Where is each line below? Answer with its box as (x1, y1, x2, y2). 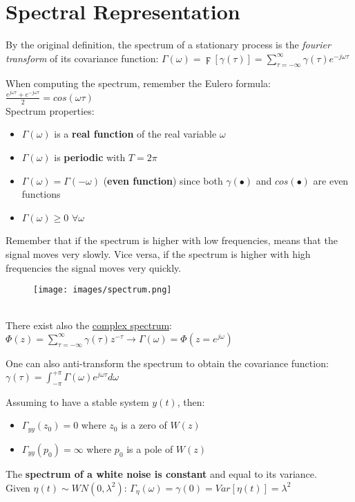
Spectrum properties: (6, 103, 95, 118)
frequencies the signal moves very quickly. (6, 260, 182, 275)
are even (313, 173, 349, 187)
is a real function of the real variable (54, 127, 217, 141)
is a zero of (121, 418, 167, 432)
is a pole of (126, 441, 173, 456)
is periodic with (54, 149, 126, 164)
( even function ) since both (103, 173, 223, 187)
